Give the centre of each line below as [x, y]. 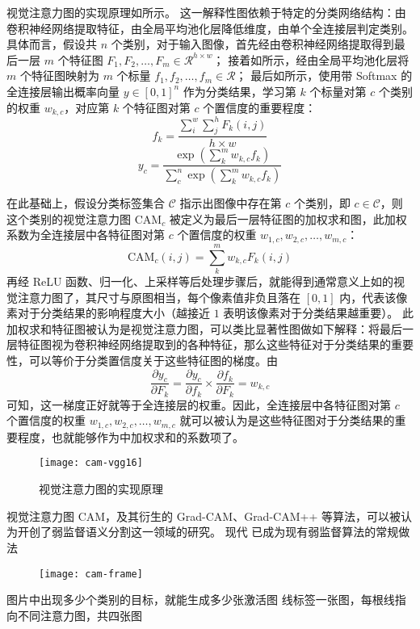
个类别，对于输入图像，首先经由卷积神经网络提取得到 [252, 44]
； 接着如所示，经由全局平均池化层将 [311, 59]
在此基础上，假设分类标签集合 [86, 203]
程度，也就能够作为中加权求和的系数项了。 [130, 436]
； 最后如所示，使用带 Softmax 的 [324, 75]
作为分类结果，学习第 [239, 91]
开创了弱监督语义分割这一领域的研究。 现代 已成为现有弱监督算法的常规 [208, 532]
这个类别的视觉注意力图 [69, 218]
